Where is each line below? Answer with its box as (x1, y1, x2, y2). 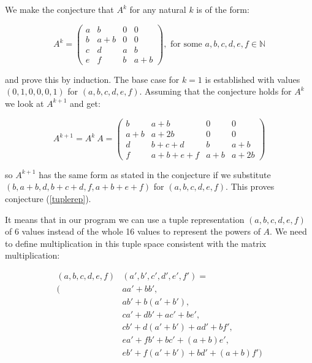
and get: (70, 96, 101, 109)
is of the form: (196, 3, 249, 15)
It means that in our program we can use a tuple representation (5, 213, 245, 225)
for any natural (129, 3, 186, 15)
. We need (270, 225, 307, 238)
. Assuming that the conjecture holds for (139, 85, 292, 98)
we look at (5, 96, 44, 109)
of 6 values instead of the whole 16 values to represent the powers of (5, 225, 261, 238)
